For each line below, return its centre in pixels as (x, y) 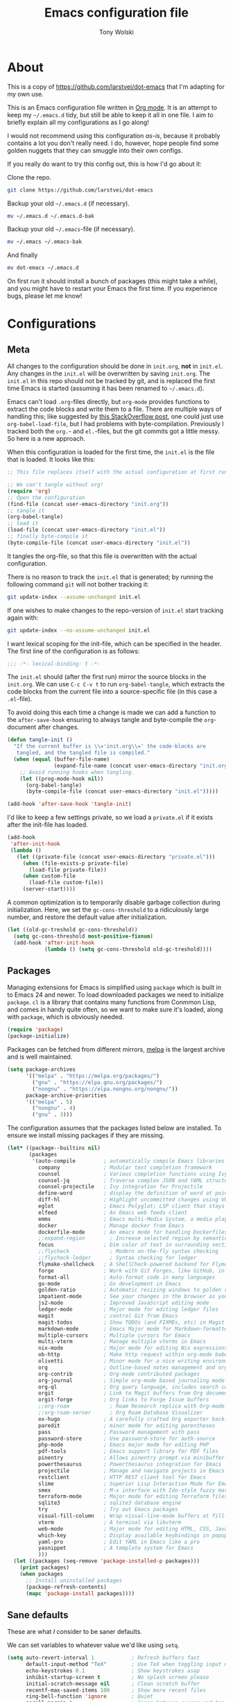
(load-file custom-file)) (66, 883)
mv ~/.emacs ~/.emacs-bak (44, 242)
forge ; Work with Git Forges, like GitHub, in (131, 1271)
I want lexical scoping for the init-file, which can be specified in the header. (114, 643)
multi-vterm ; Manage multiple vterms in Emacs (122, 1342)
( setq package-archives (42, 1070)
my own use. (25, 94)
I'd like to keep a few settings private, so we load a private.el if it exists (110, 818)
